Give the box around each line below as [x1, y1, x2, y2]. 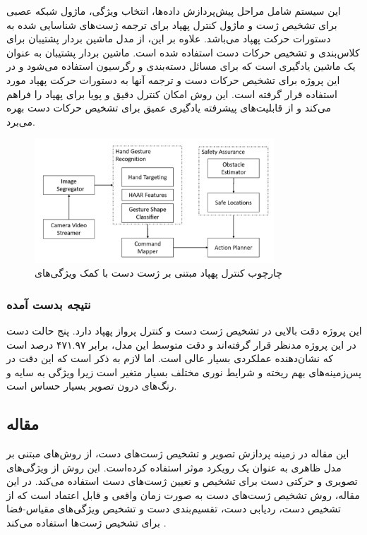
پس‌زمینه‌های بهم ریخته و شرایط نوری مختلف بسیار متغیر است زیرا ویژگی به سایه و [6, 364, 361, 379]
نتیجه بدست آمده [6, 295, 91, 313]
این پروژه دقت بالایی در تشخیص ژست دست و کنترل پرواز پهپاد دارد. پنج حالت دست [6, 323, 362, 337]
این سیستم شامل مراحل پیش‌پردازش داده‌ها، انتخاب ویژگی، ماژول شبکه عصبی [6, 4, 341, 18]
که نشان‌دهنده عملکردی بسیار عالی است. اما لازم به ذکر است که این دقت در [6, 351, 333, 366]
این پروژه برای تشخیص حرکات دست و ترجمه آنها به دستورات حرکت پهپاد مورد [6, 72, 340, 87]
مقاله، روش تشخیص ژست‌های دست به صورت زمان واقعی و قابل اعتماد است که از [6, 487, 360, 502]
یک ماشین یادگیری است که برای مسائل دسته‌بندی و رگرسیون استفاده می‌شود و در [6, 59, 356, 73]
